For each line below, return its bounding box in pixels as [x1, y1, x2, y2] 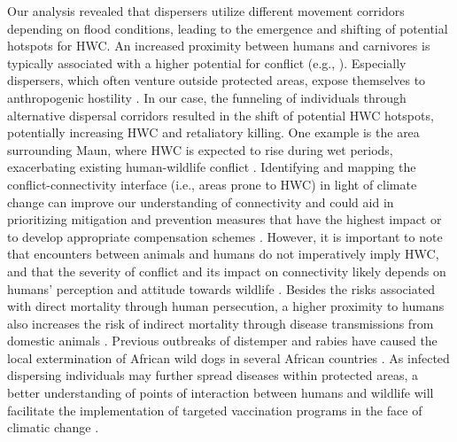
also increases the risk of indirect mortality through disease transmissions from [7, 314, 434, 332]
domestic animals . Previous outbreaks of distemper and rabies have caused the [7, 331, 438, 350]
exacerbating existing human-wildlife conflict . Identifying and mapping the [7, 158, 416, 176]
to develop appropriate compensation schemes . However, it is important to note [7, 227, 443, 245]
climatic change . [7, 418, 99, 437]
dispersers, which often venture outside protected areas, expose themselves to [7, 71, 426, 89]
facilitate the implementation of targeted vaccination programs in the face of [7, 400, 422, 419]
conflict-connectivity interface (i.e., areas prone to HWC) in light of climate [7, 174, 417, 193]
